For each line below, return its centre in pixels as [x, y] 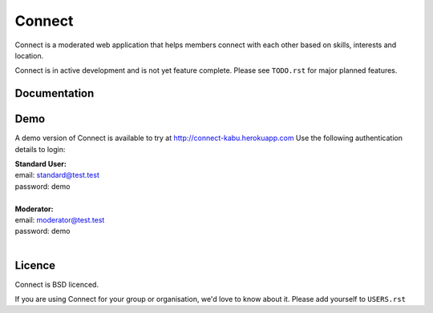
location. [29, 55]
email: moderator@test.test [60, 219]
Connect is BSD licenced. [57, 284]
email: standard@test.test [57, 175]
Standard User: [41, 164]
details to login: [40, 149]
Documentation [55, 93]
